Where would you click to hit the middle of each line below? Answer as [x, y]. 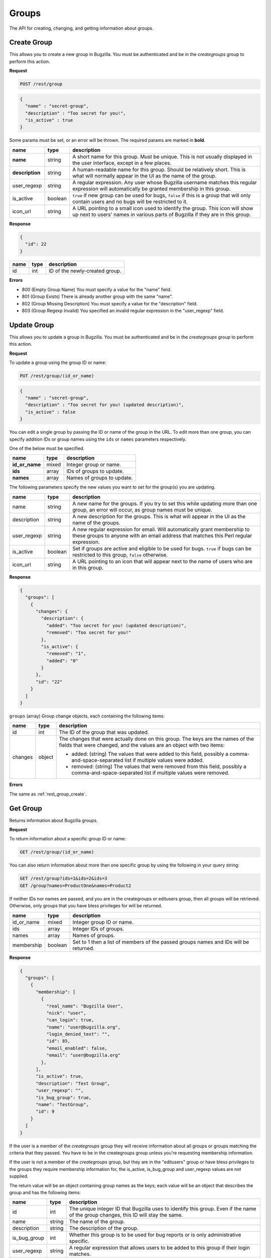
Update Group [32, 325]
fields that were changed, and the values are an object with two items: [142, 745]
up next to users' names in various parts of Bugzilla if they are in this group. [161, 214]
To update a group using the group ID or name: [58, 363]
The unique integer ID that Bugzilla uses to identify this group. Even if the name [163, 1209]
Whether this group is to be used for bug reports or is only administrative [155, 1235]
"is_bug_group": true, [64, 1097]
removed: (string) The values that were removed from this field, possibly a [159, 766]
